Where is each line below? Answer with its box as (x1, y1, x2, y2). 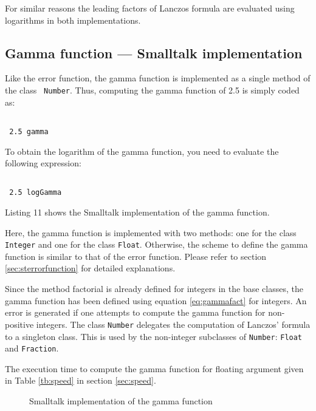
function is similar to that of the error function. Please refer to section (5, 250, 267, 262)
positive (5, 318, 34, 330)
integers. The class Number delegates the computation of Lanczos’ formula (36, 318, 311, 330)
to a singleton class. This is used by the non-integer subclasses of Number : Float (5, 330, 303, 342)
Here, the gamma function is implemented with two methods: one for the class (5, 226, 297, 239)
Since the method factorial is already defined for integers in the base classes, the (5, 282, 303, 295)
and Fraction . (5, 342, 59, 355)
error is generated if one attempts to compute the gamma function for (5, 306, 266, 319)
